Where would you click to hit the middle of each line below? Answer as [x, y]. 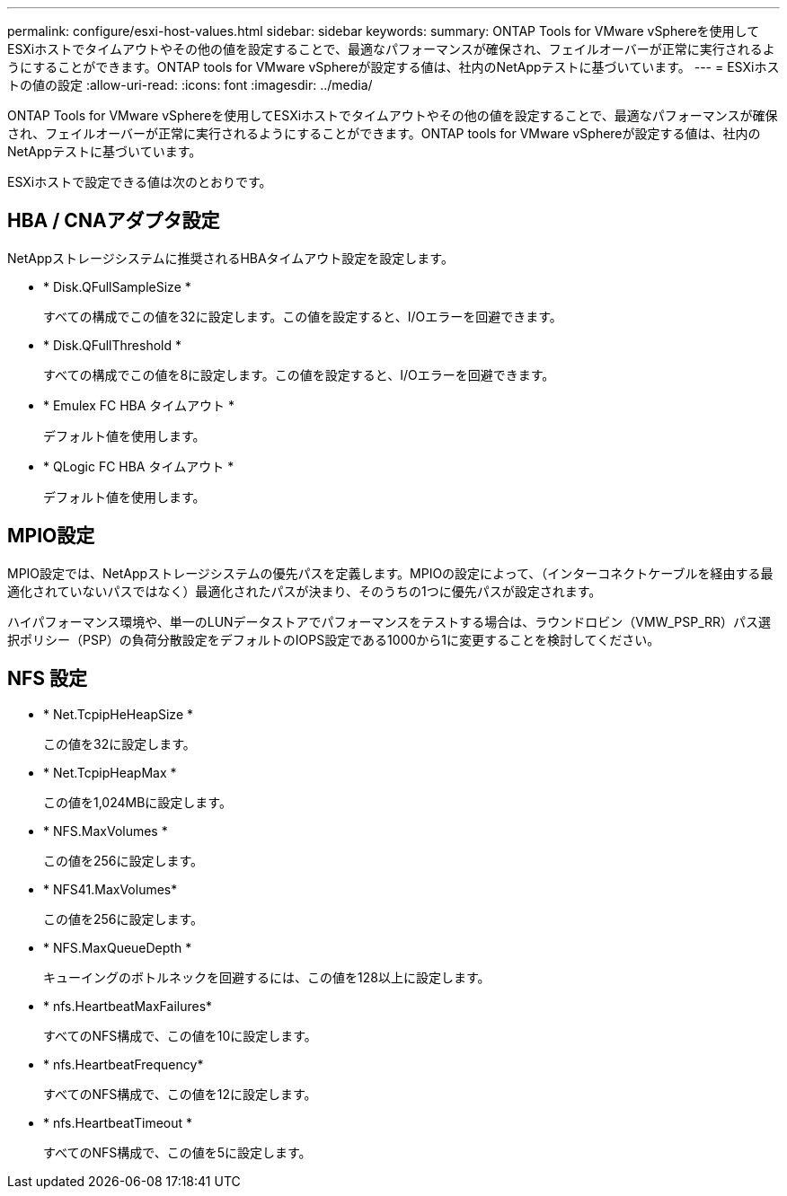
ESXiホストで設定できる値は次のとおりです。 [140, 182]
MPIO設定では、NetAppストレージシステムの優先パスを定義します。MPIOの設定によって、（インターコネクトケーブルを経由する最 [390, 573]
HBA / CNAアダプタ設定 [114, 221]
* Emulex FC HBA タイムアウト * [139, 405]
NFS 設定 [48, 679]
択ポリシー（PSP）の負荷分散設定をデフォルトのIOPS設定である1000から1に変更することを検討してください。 [334, 639]
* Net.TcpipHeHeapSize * [118, 714]
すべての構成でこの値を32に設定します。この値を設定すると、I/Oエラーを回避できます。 [303, 316]
